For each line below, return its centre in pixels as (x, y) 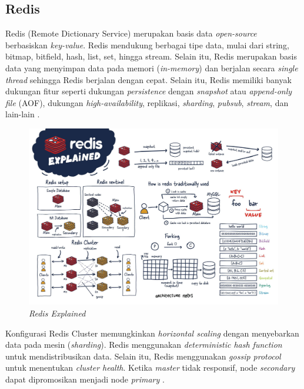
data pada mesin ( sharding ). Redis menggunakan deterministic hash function (144, 345)
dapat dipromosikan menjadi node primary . (85, 379)
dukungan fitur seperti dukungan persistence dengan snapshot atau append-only (149, 91)
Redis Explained (57, 313)
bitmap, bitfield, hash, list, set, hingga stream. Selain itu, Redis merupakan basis (151, 56)
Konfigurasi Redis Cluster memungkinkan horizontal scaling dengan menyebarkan (152, 333)
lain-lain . (23, 114)
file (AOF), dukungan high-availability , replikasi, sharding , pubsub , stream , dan (147, 102)
